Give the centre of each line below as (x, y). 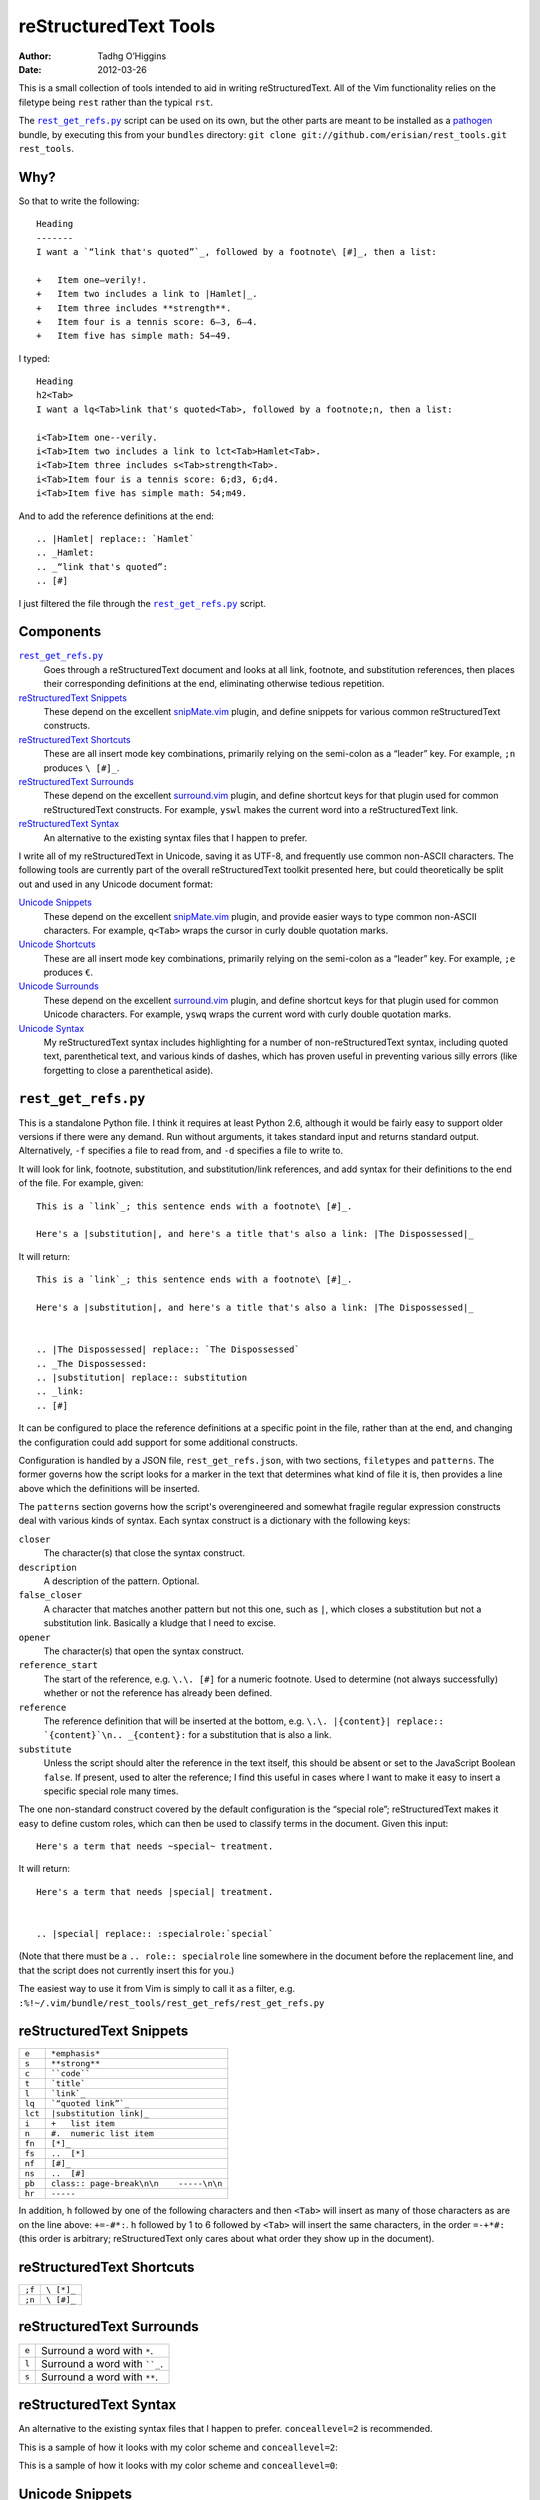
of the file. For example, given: (81, 1183)
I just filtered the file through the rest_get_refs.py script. (142, 603)
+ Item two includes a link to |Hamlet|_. (147, 294)
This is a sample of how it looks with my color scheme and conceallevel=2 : (178, 2447)
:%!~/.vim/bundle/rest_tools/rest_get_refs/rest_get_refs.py (171, 2003)
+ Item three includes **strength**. (134, 308)
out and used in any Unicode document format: (116, 884)
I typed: (34, 358)
